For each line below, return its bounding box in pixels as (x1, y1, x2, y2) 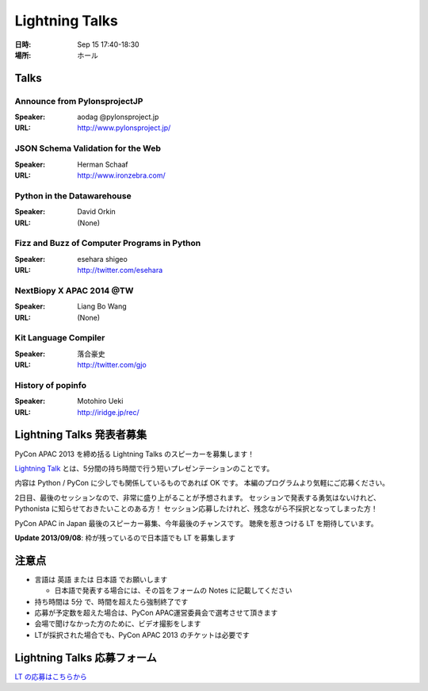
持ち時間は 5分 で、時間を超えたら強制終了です (34, 597, 189, 606)
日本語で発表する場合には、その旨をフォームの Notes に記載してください (54, 585, 292, 595)
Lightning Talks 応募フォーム (14, 651, 158, 664)
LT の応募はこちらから (14, 671, 87, 681)
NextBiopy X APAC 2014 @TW (14, 285, 134, 296)
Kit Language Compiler (14, 332, 105, 344)
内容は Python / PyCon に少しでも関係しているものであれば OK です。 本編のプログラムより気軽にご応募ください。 (14, 478, 390, 488)
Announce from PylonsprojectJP (14, 95, 143, 106)
